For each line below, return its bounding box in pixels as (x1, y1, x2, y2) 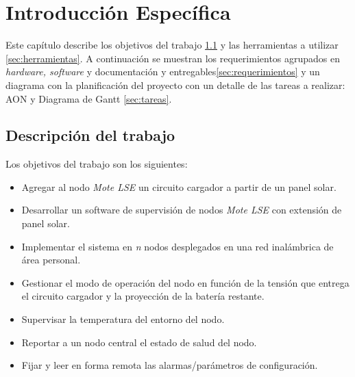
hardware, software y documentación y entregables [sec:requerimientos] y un (5, 64, 320, 79)
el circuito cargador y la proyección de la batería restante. (21, 289, 265, 303)
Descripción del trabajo (5, 125, 175, 146)
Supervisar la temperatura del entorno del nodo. (21, 312, 225, 326)
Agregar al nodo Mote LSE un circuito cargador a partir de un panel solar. (21, 179, 336, 194)
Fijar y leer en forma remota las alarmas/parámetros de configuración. (21, 358, 318, 372)
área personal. (21, 252, 81, 267)
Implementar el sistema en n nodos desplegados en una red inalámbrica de (21, 239, 334, 253)
